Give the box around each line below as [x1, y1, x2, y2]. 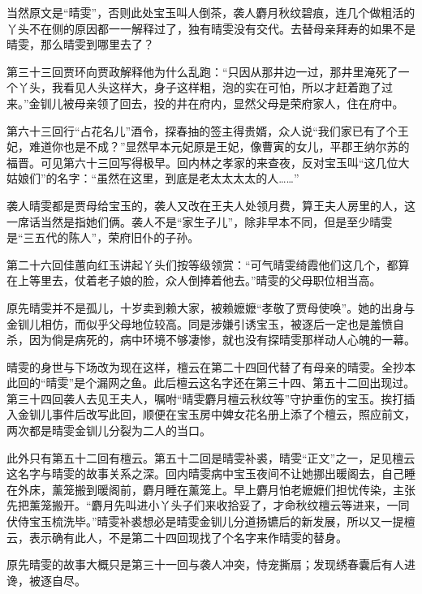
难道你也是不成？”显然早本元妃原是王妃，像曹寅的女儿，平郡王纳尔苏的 [28, 138, 410, 155]
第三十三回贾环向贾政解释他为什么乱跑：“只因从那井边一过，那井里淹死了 [6, 62, 398, 80]
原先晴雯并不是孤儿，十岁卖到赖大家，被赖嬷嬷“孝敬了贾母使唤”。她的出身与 [6, 299, 416, 316]
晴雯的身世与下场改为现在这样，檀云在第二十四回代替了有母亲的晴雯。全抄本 [6, 358, 416, 375]
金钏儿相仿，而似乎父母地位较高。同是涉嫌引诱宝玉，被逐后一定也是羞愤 [6, 315, 393, 332]
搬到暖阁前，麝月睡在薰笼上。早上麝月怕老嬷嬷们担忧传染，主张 [74, 480, 416, 497]
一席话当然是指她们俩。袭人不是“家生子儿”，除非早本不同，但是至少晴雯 [6, 213, 393, 230]
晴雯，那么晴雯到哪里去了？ [6, 36, 154, 53]
